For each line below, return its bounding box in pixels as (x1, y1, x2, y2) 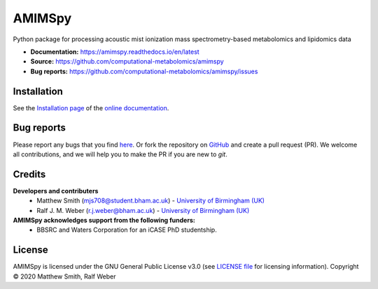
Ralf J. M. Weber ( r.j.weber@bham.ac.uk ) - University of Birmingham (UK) (36, 206, 250, 214)
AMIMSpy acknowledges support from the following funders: (13, 216, 195, 224)
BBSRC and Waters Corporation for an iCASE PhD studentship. (36, 225, 217, 234)
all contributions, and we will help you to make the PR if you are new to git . (13, 150, 227, 158)
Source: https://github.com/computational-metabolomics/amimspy (30, 57, 224, 66)
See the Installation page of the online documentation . (13, 103, 169, 112)
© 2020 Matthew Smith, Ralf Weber (13, 272, 116, 281)
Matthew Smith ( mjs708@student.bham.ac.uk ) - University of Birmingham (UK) (36, 196, 265, 205)
